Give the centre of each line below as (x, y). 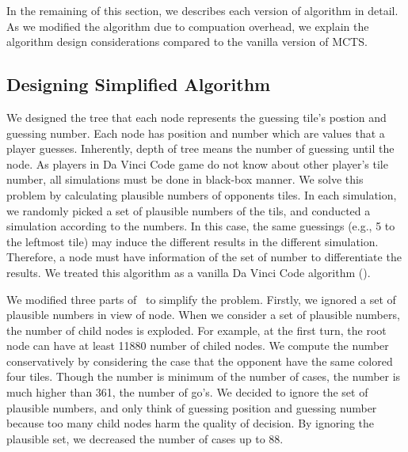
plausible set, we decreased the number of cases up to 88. (145, 438)
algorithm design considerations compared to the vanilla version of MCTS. (187, 42)
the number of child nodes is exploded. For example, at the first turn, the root (196, 330)
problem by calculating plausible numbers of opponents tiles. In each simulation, (202, 194)
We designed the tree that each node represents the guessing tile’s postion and (196, 117)
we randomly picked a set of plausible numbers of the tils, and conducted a (189, 210)
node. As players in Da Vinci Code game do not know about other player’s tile (197, 163)
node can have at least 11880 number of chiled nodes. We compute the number (198, 346)
